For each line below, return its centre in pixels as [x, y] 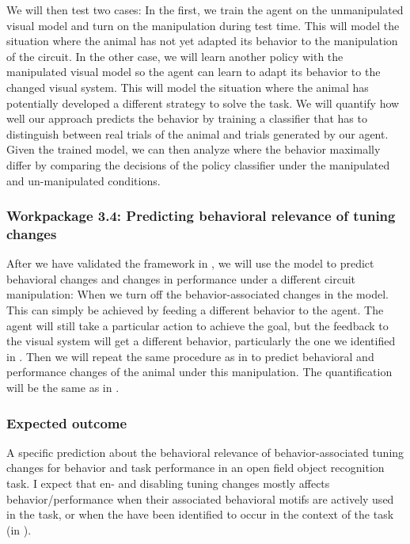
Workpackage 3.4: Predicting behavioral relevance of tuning [201, 216]
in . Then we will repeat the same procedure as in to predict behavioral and [190, 356]
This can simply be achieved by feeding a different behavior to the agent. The [195, 310]
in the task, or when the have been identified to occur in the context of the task [200, 514]
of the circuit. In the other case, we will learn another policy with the [175, 56]
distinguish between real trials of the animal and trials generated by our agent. [197, 133]
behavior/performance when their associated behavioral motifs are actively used [200, 498]
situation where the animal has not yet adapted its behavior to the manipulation [202, 41]
